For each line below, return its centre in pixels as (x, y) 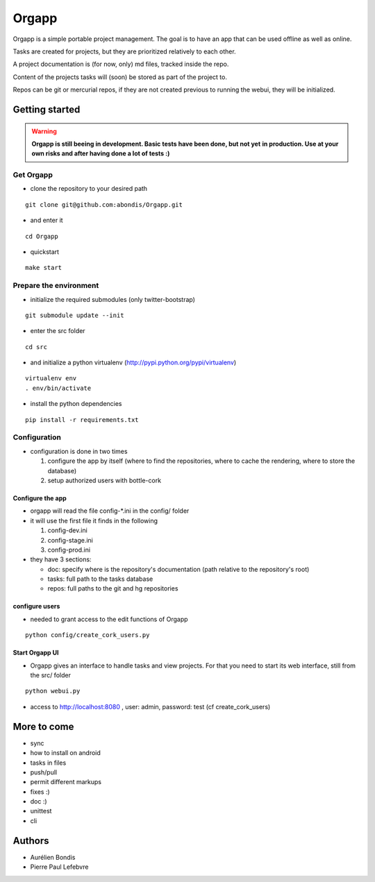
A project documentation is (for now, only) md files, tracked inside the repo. (121, 64)
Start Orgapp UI (36, 653)
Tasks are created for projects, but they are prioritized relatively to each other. (124, 51)
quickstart (44, 252)
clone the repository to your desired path (89, 189)
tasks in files (48, 763)
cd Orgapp (42, 236)
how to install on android (65, 753)
